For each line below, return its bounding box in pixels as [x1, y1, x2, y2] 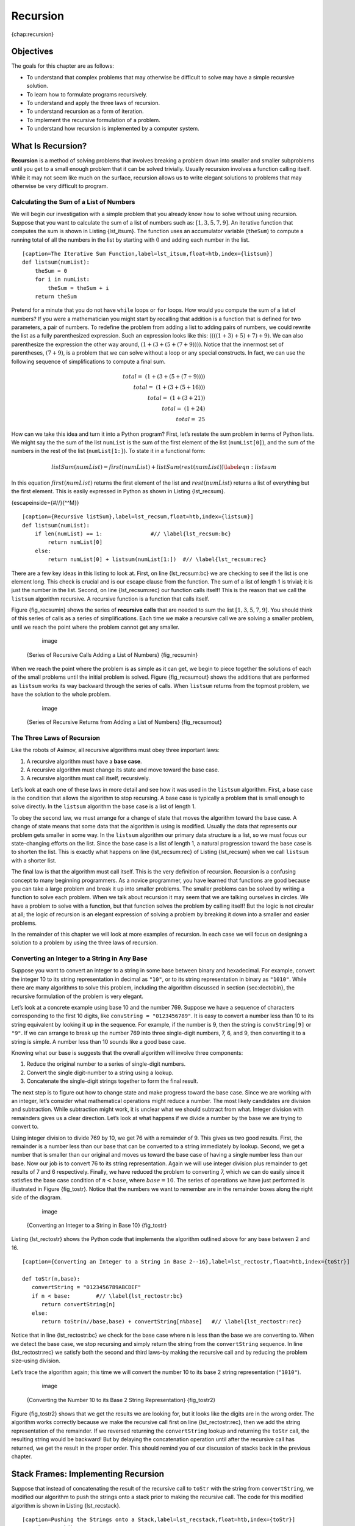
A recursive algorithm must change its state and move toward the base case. [26, 766, 220, 773]
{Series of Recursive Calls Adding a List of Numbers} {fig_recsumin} [26, 651, 198, 659]
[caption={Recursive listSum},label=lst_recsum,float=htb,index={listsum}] [22, 513, 254, 520]
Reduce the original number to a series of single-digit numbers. [26, 1060, 186, 1068]
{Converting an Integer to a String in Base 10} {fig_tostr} [26, 1221, 167, 1229]
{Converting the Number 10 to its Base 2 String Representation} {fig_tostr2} [26, 1396, 216, 1403]
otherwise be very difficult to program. [11, 183, 109, 190]
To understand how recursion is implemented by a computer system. [26, 125, 199, 132]
